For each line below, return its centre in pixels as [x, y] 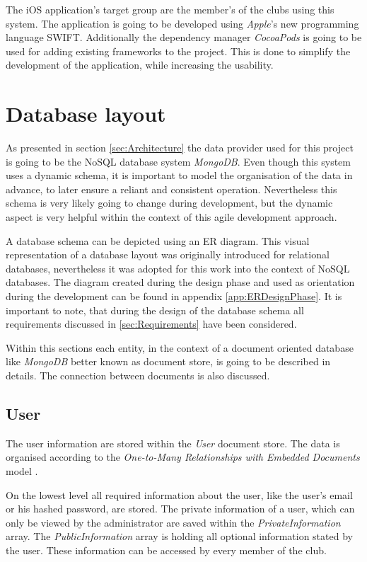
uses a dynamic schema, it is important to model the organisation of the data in [179, 175]
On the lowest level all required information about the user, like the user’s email [179, 494]
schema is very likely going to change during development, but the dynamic [169, 203]
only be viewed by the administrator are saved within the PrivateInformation [173, 522]
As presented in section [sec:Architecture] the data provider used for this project [180, 148]
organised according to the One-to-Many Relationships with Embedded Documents [183, 457]
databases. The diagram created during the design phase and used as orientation [180, 282]
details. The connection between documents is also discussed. [138, 375]
